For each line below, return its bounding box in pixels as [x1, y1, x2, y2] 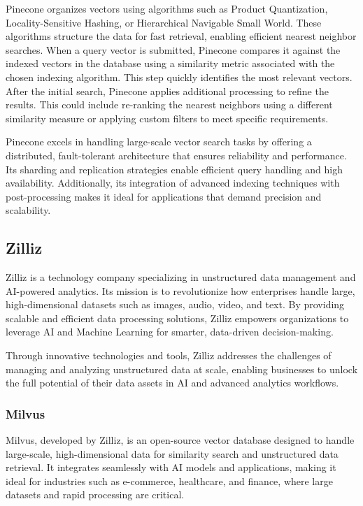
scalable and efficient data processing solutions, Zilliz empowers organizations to [6, 310, 349, 325]
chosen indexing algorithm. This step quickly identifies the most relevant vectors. [6, 69, 353, 84]
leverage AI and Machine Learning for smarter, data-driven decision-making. [6, 324, 334, 339]
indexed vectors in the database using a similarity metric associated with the [6, 56, 335, 71]
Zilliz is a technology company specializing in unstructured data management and [6, 270, 356, 284]
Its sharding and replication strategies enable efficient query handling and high [6, 161, 343, 176]
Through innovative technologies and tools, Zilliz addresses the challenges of [6, 348, 332, 363]
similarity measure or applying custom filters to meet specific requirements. [6, 110, 329, 125]
